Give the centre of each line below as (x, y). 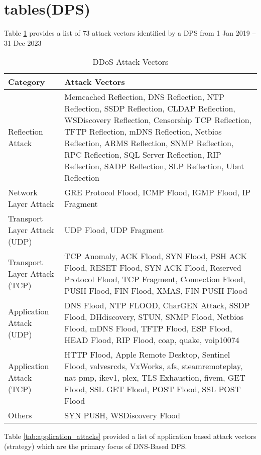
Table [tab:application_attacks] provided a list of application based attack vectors (130, 436)
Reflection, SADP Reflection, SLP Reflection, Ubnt (154, 166)
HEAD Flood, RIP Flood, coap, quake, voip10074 (152, 340)
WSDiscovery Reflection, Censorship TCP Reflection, (158, 120)
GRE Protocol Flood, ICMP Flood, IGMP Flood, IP (158, 192)
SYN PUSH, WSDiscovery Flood (122, 415)
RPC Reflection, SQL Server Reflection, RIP (143, 155)
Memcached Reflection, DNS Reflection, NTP (144, 97)
